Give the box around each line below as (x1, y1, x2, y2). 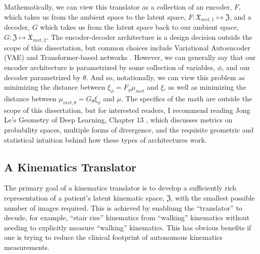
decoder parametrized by (4, 72, 81, 82)
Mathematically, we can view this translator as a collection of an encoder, (4, 2, 232, 12)
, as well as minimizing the (164, 82, 246, 92)
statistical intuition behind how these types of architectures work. (4, 134, 207, 145)
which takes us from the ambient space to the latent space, (4, 11, 186, 22)
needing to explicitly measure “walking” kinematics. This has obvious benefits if (4, 222, 251, 232)
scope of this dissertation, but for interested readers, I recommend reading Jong (4, 104, 250, 115)
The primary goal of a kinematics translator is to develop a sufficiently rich (4, 182, 237, 193)
